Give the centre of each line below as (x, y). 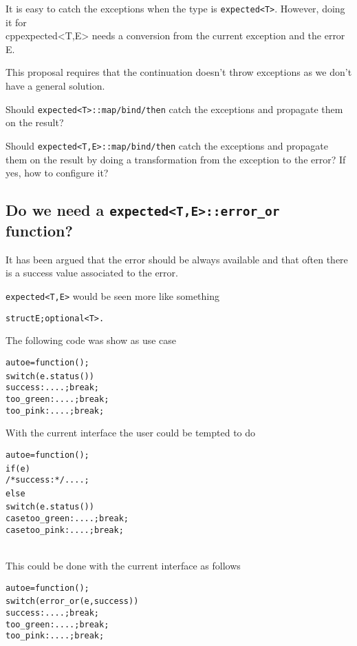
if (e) (18, 468)
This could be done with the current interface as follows (123, 566)
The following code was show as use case (91, 340)
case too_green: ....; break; (67, 519)
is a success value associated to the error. (92, 273)
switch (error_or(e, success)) (72, 602)
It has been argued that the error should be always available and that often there (177, 259)
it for (16, 22)
